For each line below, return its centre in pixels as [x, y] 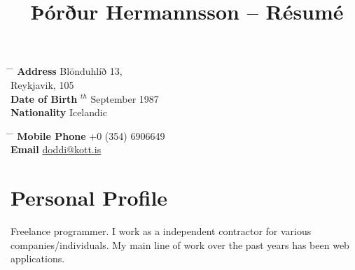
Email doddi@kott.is [56, 149]
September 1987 [125, 98]
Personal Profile [89, 198]
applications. [38, 258]
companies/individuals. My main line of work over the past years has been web [180, 244]
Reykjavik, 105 [42, 84]
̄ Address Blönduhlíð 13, [67, 71]
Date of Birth [44, 98]
